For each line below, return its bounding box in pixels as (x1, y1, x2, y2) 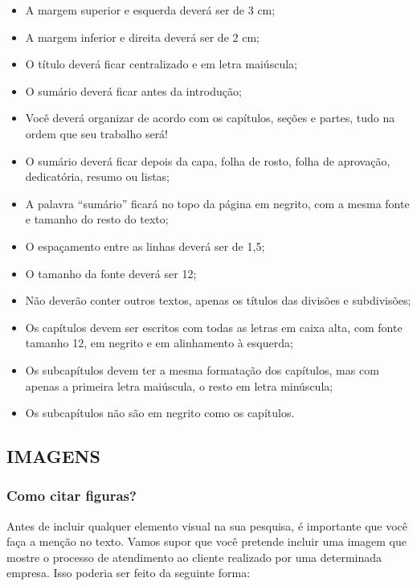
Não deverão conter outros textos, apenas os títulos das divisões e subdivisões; (25, 292, 411, 309)
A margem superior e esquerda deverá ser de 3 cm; (25, 2, 276, 18)
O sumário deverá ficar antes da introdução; (25, 82, 242, 99)
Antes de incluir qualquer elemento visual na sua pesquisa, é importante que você (6, 517, 408, 534)
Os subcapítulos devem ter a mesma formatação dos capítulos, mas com (25, 361, 379, 378)
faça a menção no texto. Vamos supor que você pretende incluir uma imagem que (6, 533, 407, 550)
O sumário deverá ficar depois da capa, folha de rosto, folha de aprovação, (25, 152, 390, 169)
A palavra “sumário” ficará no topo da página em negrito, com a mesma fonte (25, 195, 410, 211)
